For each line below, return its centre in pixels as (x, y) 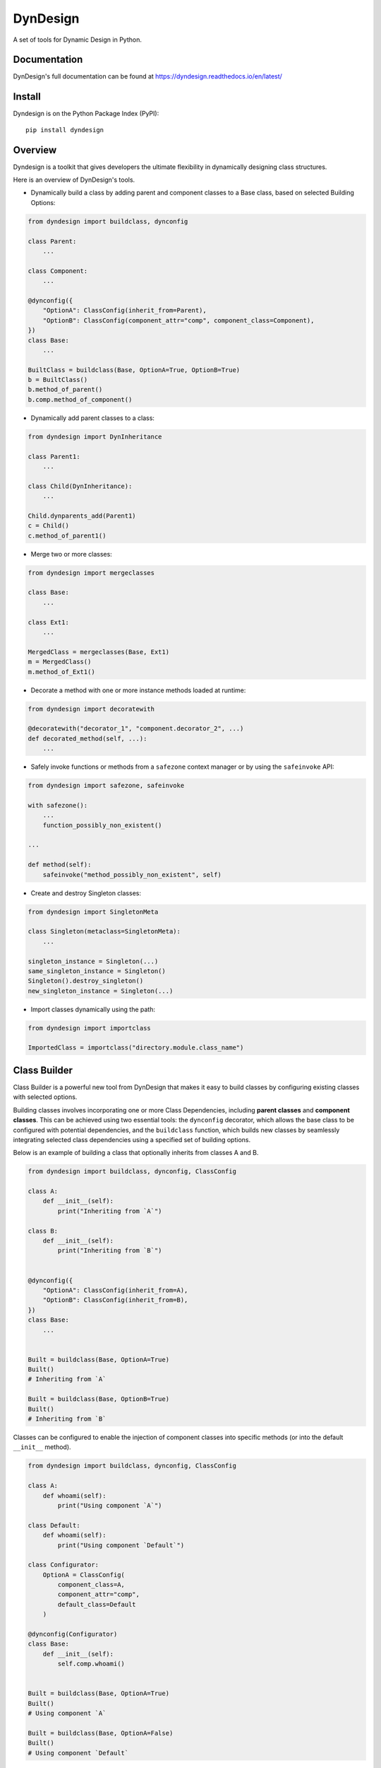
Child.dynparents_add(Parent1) (82, 516)
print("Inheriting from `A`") (110, 1211)
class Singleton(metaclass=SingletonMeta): (104, 931)
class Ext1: (49, 622)
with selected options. (45, 1097)
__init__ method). (42, 1447)
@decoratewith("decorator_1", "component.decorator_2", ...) (136, 729)
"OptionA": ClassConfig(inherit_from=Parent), (125, 310)
